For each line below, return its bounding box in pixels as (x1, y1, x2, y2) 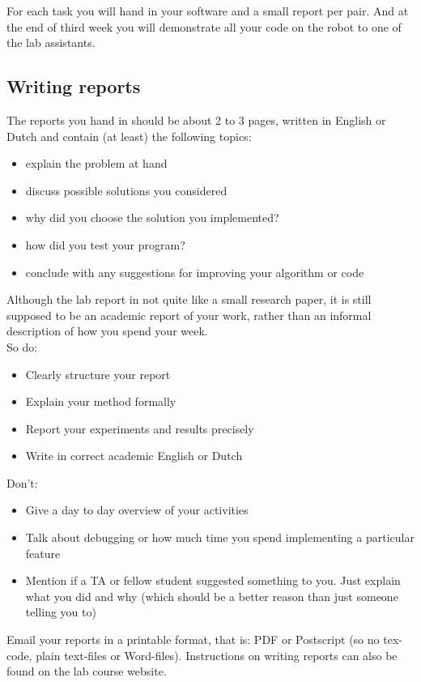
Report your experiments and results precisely (25, 420, 254, 437)
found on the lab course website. (6, 663, 167, 680)
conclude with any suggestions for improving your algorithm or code (25, 263, 364, 280)
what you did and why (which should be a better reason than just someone (25, 587, 398, 604)
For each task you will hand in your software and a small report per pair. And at (6, 2, 409, 19)
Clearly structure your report (25, 365, 171, 382)
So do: (6, 338, 38, 355)
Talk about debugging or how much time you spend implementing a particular (25, 529, 415, 546)
